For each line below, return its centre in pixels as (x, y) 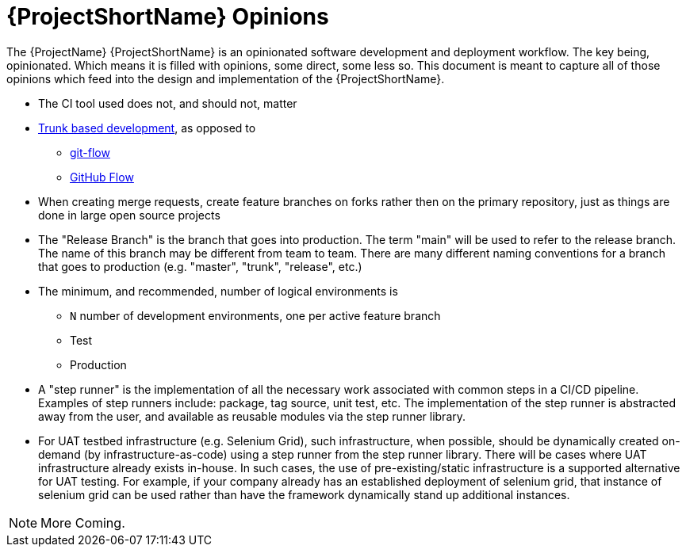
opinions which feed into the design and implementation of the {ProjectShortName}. (226, 78)
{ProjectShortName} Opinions (168, 17)
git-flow (90, 152)
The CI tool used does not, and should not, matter (168, 103)
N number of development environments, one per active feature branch (255, 315)
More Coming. (83, 522)
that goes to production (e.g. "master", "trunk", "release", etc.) (200, 266)
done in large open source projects (129, 215)
